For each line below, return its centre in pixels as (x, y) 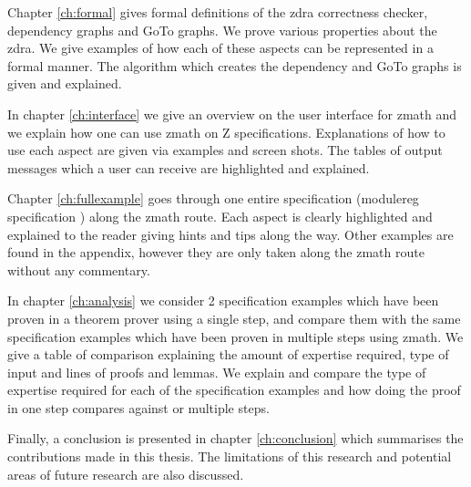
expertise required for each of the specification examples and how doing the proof (234, 390)
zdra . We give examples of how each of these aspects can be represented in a (220, 48)
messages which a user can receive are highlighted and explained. (189, 167)
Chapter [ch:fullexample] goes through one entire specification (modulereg (213, 198)
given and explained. (65, 83)
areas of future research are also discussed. (126, 474)
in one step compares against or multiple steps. (138, 407)
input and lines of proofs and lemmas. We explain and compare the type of (217, 372)
